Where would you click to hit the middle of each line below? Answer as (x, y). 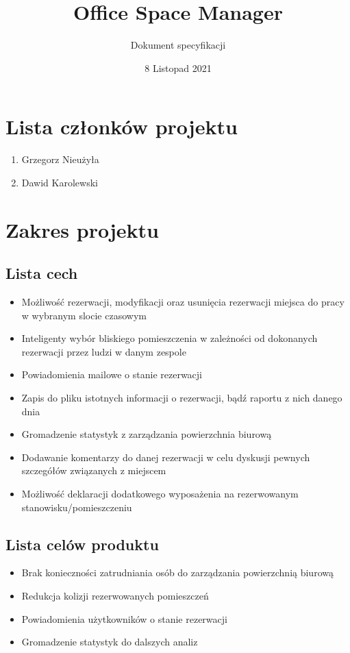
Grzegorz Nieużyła (60, 159)
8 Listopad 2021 (178, 67)
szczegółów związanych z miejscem (94, 470)
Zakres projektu (82, 229)
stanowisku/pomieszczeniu (77, 507)
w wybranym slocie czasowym (84, 315)
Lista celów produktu (82, 544)
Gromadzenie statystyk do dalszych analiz (110, 642)
